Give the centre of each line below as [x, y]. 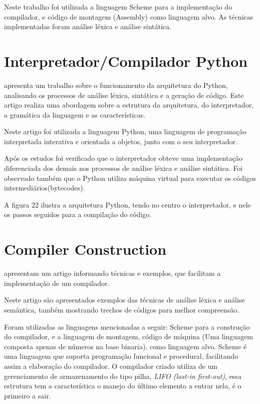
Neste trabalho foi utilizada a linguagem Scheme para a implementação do [118, 7]
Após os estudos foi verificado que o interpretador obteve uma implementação [123, 158]
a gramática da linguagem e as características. [75, 114]
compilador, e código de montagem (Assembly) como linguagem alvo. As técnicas [129, 16]
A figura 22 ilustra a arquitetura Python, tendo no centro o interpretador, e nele [127, 204]
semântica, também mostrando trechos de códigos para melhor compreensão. [122, 309]
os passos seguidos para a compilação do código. [78, 214]
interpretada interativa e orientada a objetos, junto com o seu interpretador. [121, 141]
